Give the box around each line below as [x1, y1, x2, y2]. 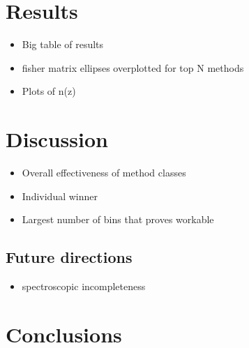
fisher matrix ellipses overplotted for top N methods [22, 60, 244, 75]
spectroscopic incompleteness [22, 279, 146, 294]
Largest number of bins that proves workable [22, 212, 214, 227]
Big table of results [22, 37, 104, 52]
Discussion [6, 125, 108, 153]
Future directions [6, 246, 133, 268]
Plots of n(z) [22, 84, 76, 98]
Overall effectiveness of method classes [22, 165, 186, 180]
